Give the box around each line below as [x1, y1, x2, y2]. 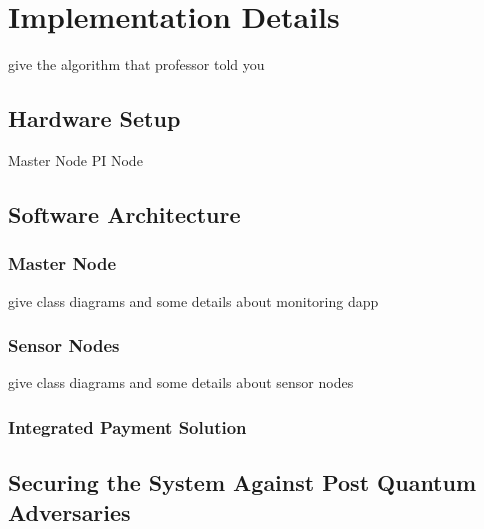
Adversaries [8, 496, 131, 527]
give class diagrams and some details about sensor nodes [8, 372, 354, 393]
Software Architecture [8, 198, 241, 229]
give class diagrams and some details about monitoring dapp [8, 290, 379, 311]
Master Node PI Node [8, 149, 143, 170]
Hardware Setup [8, 103, 181, 134]
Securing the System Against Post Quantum [8, 467, 477, 498]
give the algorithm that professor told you [8, 54, 265, 75]
